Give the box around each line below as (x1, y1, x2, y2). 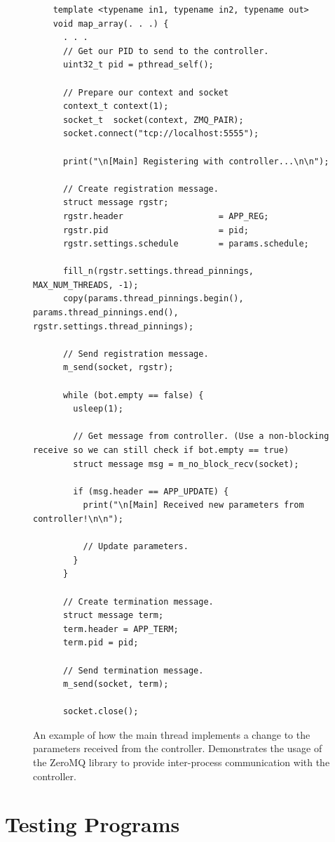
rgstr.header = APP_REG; (62, 211, 269, 221)
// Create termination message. (62, 596, 214, 607)
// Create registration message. (62, 183, 219, 194)
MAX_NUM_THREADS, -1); (33, 279, 139, 290)
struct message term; (62, 610, 164, 621)
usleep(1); (73, 404, 123, 414)
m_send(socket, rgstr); (62, 362, 174, 373)
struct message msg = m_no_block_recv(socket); (73, 459, 299, 469)
